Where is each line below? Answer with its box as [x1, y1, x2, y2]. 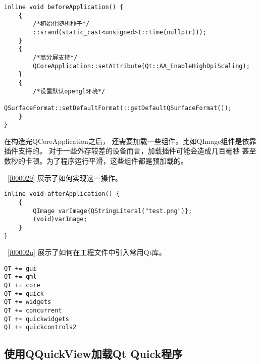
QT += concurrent [4, 307, 62, 315]
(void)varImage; [33, 216, 87, 223]
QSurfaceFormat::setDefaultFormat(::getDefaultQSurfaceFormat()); [4, 104, 232, 112]
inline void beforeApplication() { [4, 4, 124, 11]
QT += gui [4, 265, 37, 272]
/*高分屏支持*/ [33, 54, 78, 61]
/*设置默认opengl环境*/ [33, 87, 106, 95]
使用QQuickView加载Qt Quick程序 [4, 346, 183, 361]
